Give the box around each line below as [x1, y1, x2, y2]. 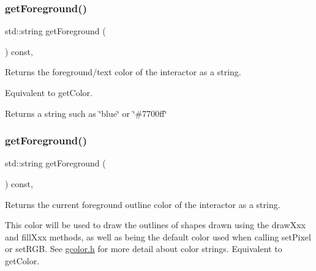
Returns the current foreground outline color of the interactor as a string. [5, 198, 280, 210]
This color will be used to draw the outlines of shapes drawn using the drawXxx [5, 218, 306, 231]
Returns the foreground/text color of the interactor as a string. [5, 65, 241, 78]
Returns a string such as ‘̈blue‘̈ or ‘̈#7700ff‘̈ [5, 106, 167, 119]
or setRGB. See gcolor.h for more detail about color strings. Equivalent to [5, 242, 282, 255]
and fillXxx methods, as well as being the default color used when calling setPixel [5, 230, 311, 243]
